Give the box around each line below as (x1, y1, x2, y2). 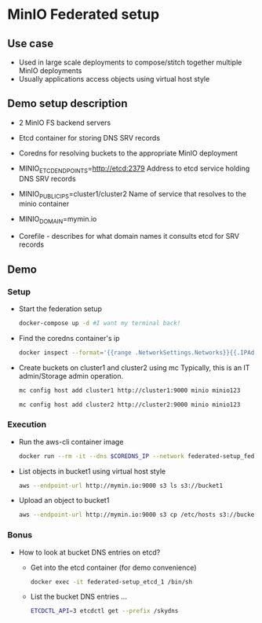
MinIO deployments (18, 66, 82, 75)
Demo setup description (7, 97, 128, 111)
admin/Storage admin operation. (18, 371, 124, 380)
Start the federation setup (18, 304, 103, 313)
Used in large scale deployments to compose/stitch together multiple (18, 57, 242, 67)
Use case (7, 37, 54, 50)
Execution (7, 419, 47, 430)
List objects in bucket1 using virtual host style (18, 466, 166, 476)
